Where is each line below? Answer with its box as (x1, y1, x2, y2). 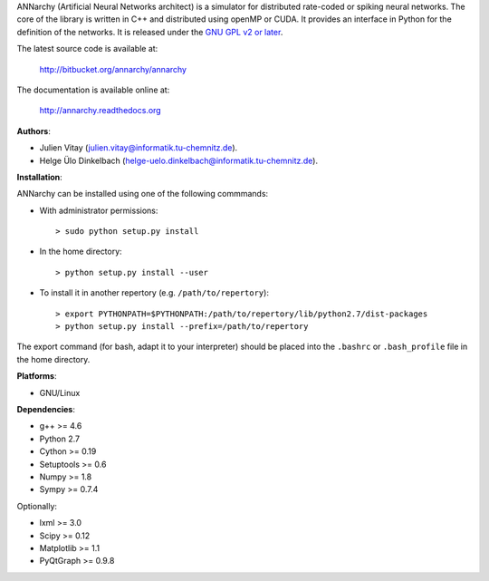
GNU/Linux (39, 387, 81, 398)
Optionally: (16, 500, 58, 511)
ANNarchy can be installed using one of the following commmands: (16, 189, 269, 199)
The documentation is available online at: (16, 84, 170, 95)
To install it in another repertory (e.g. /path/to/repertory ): (39, 287, 269, 298)
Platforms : (16, 371, 57, 382)
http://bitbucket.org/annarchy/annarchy (39, 63, 187, 74)
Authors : (16, 125, 52, 136)
